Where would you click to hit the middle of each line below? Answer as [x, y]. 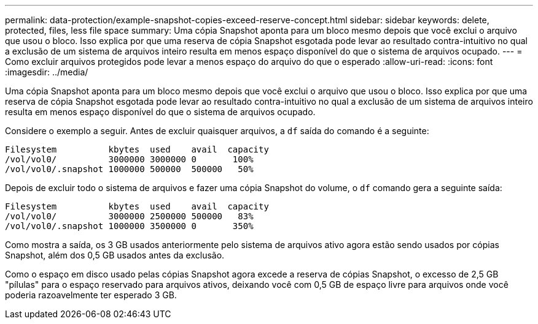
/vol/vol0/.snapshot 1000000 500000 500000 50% [129, 169]
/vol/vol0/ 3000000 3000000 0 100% [129, 159]
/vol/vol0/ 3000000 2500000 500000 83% [129, 216]
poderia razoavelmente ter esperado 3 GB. [91, 295]
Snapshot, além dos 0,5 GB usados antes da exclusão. [115, 255]
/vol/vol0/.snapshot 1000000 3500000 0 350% [129, 226]
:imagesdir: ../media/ [47, 72]
